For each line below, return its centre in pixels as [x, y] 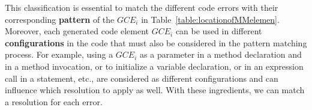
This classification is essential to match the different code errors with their [142, 7]
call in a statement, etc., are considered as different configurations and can [142, 78]
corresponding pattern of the [60, 19]
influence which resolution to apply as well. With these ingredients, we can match [155, 90]
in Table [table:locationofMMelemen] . [210, 19]
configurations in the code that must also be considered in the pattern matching [156, 42]
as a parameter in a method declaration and [221, 54]
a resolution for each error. [54, 101]
